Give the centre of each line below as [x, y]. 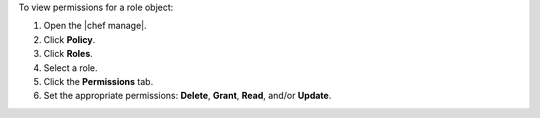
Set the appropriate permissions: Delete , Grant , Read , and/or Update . [187, 96]
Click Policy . [69, 39]
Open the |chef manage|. [95, 26]
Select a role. [71, 67]
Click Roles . [68, 54]
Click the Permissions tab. [98, 81]
